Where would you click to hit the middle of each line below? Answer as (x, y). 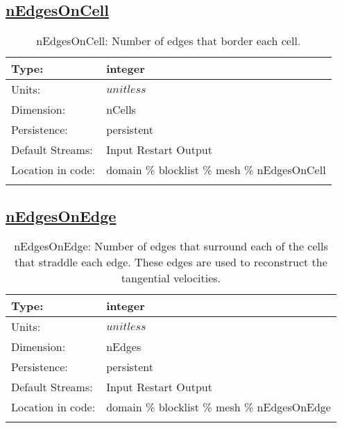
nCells (121, 110)
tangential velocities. (171, 278)
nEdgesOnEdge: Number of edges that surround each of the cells (171, 246)
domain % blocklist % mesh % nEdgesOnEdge (219, 407)
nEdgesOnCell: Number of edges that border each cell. (169, 41)
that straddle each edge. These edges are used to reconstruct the (171, 262)
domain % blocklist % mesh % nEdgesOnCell (216, 170)
